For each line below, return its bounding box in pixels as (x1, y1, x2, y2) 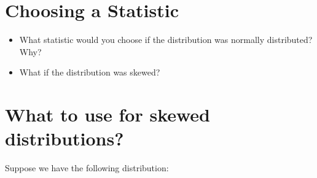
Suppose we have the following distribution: (5, 161, 169, 174)
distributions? (5, 126, 124, 151)
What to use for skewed (5, 102, 211, 127)
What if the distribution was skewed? (19, 66, 160, 79)
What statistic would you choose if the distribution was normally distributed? (19, 33, 313, 46)
